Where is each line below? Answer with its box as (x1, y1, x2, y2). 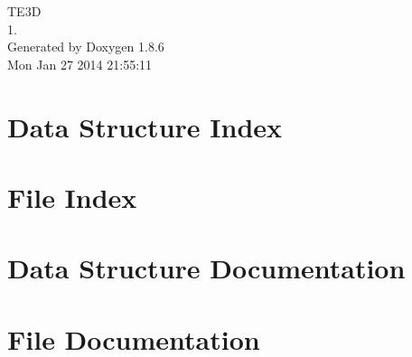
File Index (7, 178, 137, 215)
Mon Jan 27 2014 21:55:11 (7, 54, 153, 73)
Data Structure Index (7, 108, 283, 145)
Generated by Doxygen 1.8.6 (7, 37, 164, 56)
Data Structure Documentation (7, 249, 406, 287)
